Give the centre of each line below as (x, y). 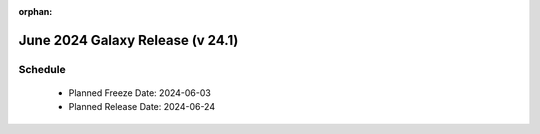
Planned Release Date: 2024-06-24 (141, 107)
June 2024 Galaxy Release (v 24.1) (128, 40)
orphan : (35, 11)
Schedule (42, 69)
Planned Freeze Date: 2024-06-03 (140, 92)
